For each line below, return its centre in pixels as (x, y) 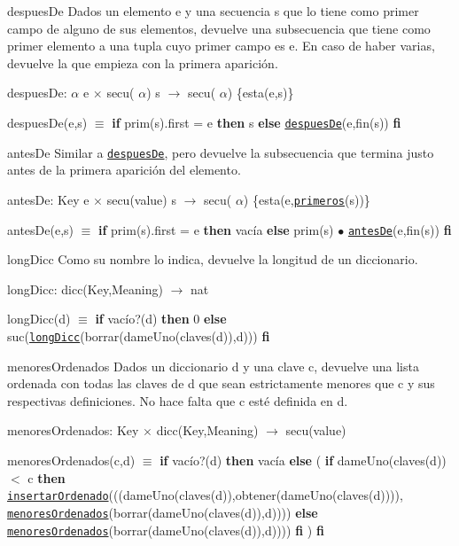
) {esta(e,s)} (261, 93)
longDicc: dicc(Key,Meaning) (85, 289)
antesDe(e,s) (40, 229)
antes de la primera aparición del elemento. (124, 170)
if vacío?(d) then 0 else (161, 319)
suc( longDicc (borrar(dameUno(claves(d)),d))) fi (139, 335)
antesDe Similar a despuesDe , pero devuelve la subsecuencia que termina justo (221, 152)
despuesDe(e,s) (47, 122)
